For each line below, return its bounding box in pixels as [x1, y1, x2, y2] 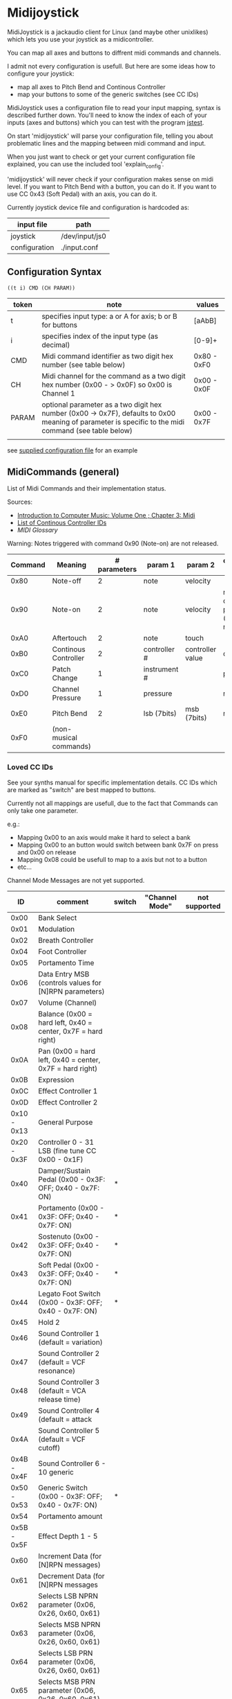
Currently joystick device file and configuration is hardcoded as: [7, 203, 190, 211]
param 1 [146, 560, 175, 570]
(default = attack [37, 1414, 92, 1424]
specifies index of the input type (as [41, 331, 159, 341]
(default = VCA [37, 1386, 86, 1396]
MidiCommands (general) [7, 466, 119, 477]
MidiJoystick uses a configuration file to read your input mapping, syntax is [7, 103, 221, 112]
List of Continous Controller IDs [17, 518, 107, 527]
